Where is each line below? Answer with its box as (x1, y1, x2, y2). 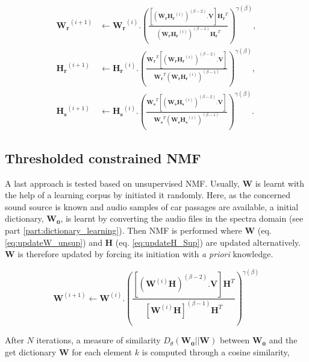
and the (269, 334, 298, 346)
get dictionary (5, 345, 57, 358)
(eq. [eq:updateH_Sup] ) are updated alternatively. (115, 236, 301, 248)
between (219, 334, 250, 346)
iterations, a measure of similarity (36, 334, 161, 346)
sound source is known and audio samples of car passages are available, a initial (5, 200, 299, 213)
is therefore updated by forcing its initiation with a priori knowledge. (17, 248, 273, 260)
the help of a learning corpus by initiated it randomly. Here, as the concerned (5, 189, 291, 201)
